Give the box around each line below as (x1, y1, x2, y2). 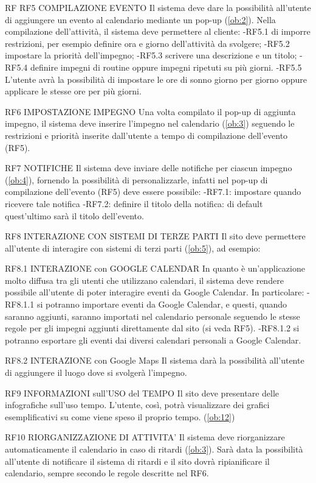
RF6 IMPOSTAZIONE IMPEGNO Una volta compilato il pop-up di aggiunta (5, 105, 296, 118)
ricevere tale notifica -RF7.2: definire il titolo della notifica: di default (5, 197, 263, 210)
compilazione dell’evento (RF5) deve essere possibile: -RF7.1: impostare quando (5, 185, 301, 198)
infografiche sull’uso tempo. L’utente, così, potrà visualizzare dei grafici (5, 398, 270, 411)
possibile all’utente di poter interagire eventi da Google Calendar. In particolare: (5, 286, 304, 298)
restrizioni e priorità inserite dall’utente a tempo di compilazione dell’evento (5, 129, 288, 141)
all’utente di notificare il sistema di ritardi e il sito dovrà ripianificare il (5, 454, 270, 467)
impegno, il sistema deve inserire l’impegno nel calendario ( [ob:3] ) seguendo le (5, 117, 295, 130)
